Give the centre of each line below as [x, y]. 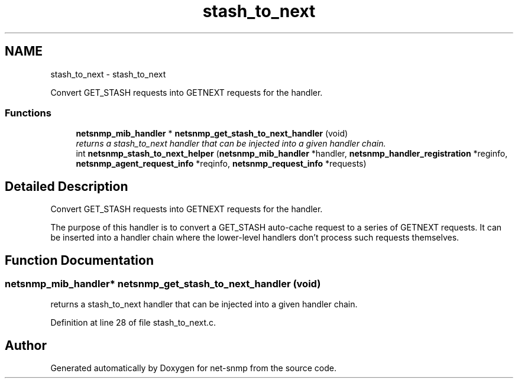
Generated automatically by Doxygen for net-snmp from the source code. [194, 368]
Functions [28, 113]
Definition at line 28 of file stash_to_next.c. [133, 323]
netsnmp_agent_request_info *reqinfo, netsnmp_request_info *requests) [221, 164]
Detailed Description [67, 186]
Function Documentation [79, 260]
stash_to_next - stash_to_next [108, 74]
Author [26, 345]
